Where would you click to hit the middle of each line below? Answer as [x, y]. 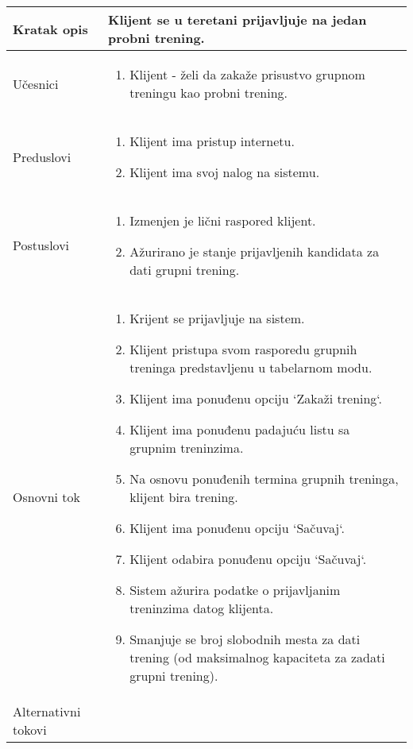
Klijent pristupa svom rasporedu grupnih [243, 349]
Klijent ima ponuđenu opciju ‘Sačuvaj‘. [237, 528]
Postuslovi [41, 245]
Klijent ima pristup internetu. [212, 141]
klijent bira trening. [184, 497]
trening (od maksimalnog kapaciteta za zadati [257, 657]
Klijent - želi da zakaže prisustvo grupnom [247, 74]
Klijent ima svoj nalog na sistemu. [225, 172]
